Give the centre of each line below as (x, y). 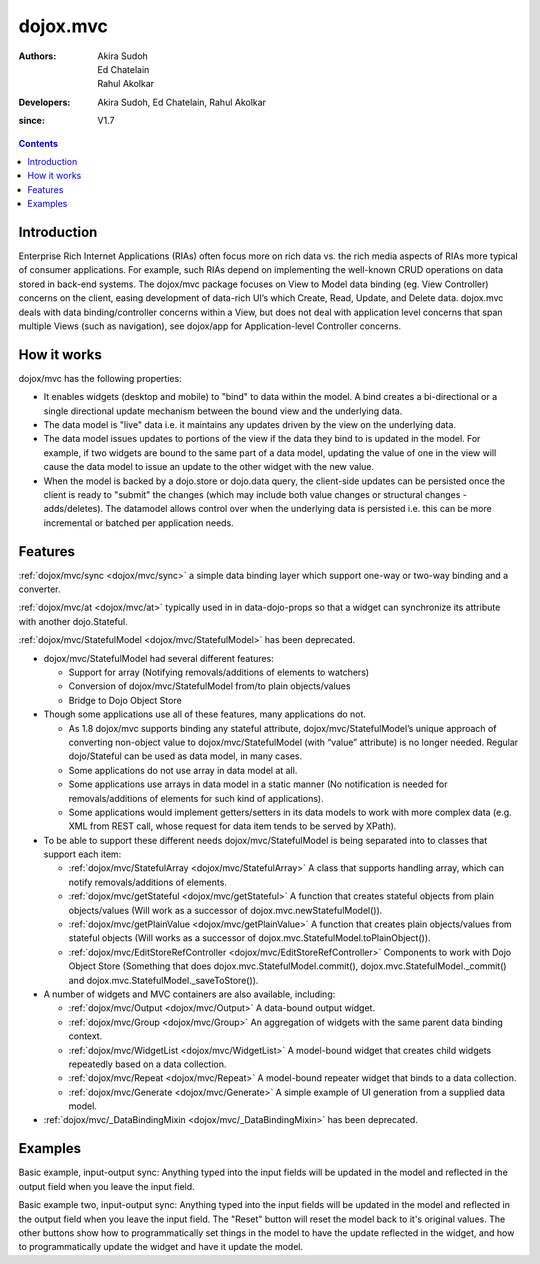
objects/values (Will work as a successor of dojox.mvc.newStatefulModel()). (225, 910)
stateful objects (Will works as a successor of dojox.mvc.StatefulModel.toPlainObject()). (249, 938)
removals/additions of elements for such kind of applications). (196, 798)
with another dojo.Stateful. (73, 621)
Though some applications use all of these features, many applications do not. (205, 714)
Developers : (44, 102)
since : (31, 121)
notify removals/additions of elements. (147, 882)
